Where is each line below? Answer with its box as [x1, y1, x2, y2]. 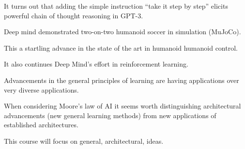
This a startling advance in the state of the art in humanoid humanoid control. [4, 42, 238, 53]
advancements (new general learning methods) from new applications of [4, 110, 216, 120]
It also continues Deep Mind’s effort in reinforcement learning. [4, 59, 188, 69]
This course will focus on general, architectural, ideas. [4, 135, 164, 146]
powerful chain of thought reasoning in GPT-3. [4, 10, 143, 20]
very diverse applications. [4, 84, 79, 95]
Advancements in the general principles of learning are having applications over [4, 75, 239, 85]
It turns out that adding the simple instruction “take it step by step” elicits [4, 1, 228, 11]
